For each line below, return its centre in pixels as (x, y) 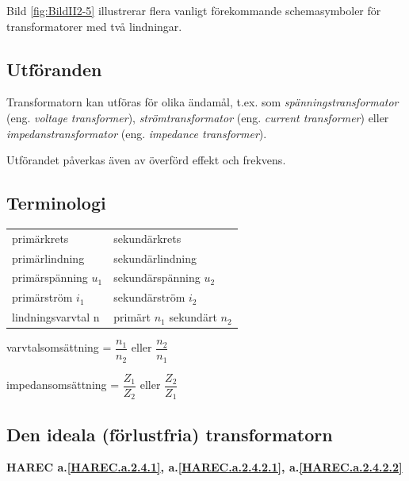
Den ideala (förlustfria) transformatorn (170, 434)
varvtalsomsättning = (59, 347)
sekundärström (149, 297)
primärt (132, 317)
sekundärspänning (157, 277)
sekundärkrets (147, 238)
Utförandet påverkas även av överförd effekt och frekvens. (146, 160)
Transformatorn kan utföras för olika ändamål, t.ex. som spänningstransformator (203, 102)
